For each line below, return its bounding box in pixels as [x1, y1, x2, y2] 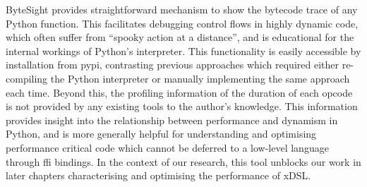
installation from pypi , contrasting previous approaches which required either [6, 57, 339, 72]
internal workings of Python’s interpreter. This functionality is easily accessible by [6, 43, 361, 58]
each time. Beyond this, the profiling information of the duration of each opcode [6, 85, 353, 99]
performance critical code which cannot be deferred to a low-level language [6, 140, 329, 155]
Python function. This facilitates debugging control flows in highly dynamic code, [6, 16, 359, 30]
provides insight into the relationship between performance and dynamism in [6, 112, 338, 127]
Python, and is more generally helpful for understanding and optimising [6, 126, 317, 141]
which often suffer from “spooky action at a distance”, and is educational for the [6, 30, 354, 44]
